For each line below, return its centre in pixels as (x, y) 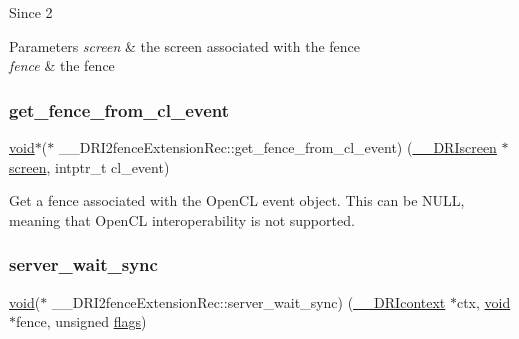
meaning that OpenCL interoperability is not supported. (182, 219)
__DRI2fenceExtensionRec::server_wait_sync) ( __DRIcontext (248, 301)
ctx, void (483, 301)
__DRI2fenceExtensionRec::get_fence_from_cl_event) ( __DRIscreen (277, 147)
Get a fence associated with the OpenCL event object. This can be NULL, (237, 200)
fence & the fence (62, 65)
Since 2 (31, 12)
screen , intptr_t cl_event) (89, 166)
